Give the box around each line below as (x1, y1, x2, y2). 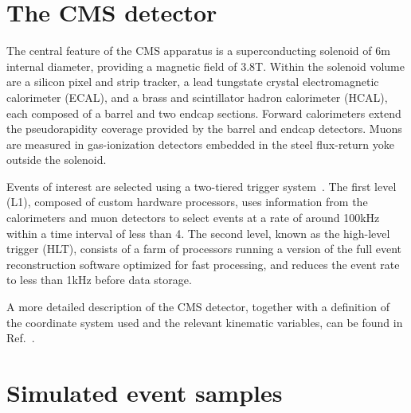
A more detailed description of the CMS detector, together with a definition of (6, 298, 389, 315)
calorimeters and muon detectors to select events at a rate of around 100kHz (6, 209, 380, 226)
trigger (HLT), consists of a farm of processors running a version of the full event (6, 240, 402, 257)
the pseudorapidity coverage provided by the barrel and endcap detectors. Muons (6, 120, 402, 137)
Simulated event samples (6, 376, 283, 408)
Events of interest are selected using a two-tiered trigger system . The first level (6, 177, 397, 194)
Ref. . (6, 329, 35, 346)
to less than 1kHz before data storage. (6, 271, 192, 288)
